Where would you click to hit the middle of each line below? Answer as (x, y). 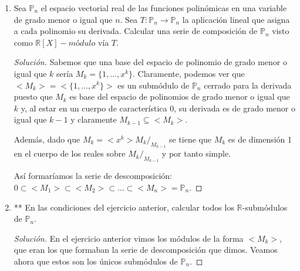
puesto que (33, 96)
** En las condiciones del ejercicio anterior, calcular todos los (124, 207)
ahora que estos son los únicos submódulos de (96, 261)
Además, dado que (47, 139)
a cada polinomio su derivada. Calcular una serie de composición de (136, 31)
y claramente (94, 119)
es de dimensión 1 (260, 139)
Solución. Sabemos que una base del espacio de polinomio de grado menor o (150, 62)
